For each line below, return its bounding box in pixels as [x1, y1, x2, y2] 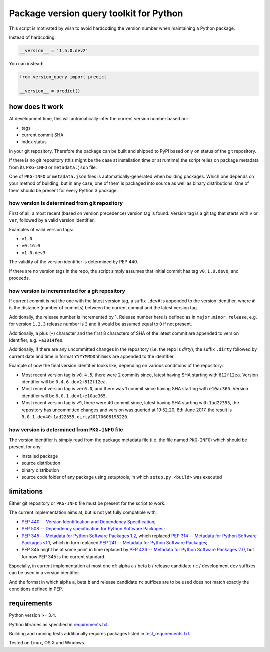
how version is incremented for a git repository [9, 287, 126, 294]
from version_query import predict [19, 74, 107, 80]
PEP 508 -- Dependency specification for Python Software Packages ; [21, 526, 165, 532]
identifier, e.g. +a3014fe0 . [9, 337, 64, 343]
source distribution [21, 460, 61, 466]
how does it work [9, 103, 64, 111]
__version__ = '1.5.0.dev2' [19, 48, 88, 53]
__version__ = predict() [19, 88, 81, 94]
